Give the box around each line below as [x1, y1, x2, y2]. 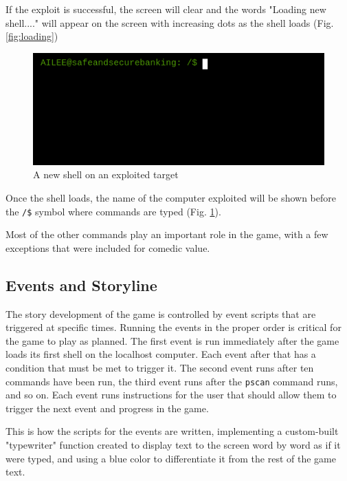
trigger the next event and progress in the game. [5, 400, 209, 415]
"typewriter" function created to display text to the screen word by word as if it [5, 438, 341, 452]
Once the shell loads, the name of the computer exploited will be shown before [5, 190, 336, 204]
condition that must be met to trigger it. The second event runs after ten [5, 360, 314, 374]
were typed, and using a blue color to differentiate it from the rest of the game [5, 451, 336, 465]
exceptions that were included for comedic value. [5, 240, 210, 255]
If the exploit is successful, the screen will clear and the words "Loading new [5, 2, 326, 16]
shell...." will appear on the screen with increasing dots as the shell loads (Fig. [5, 15, 334, 30]
